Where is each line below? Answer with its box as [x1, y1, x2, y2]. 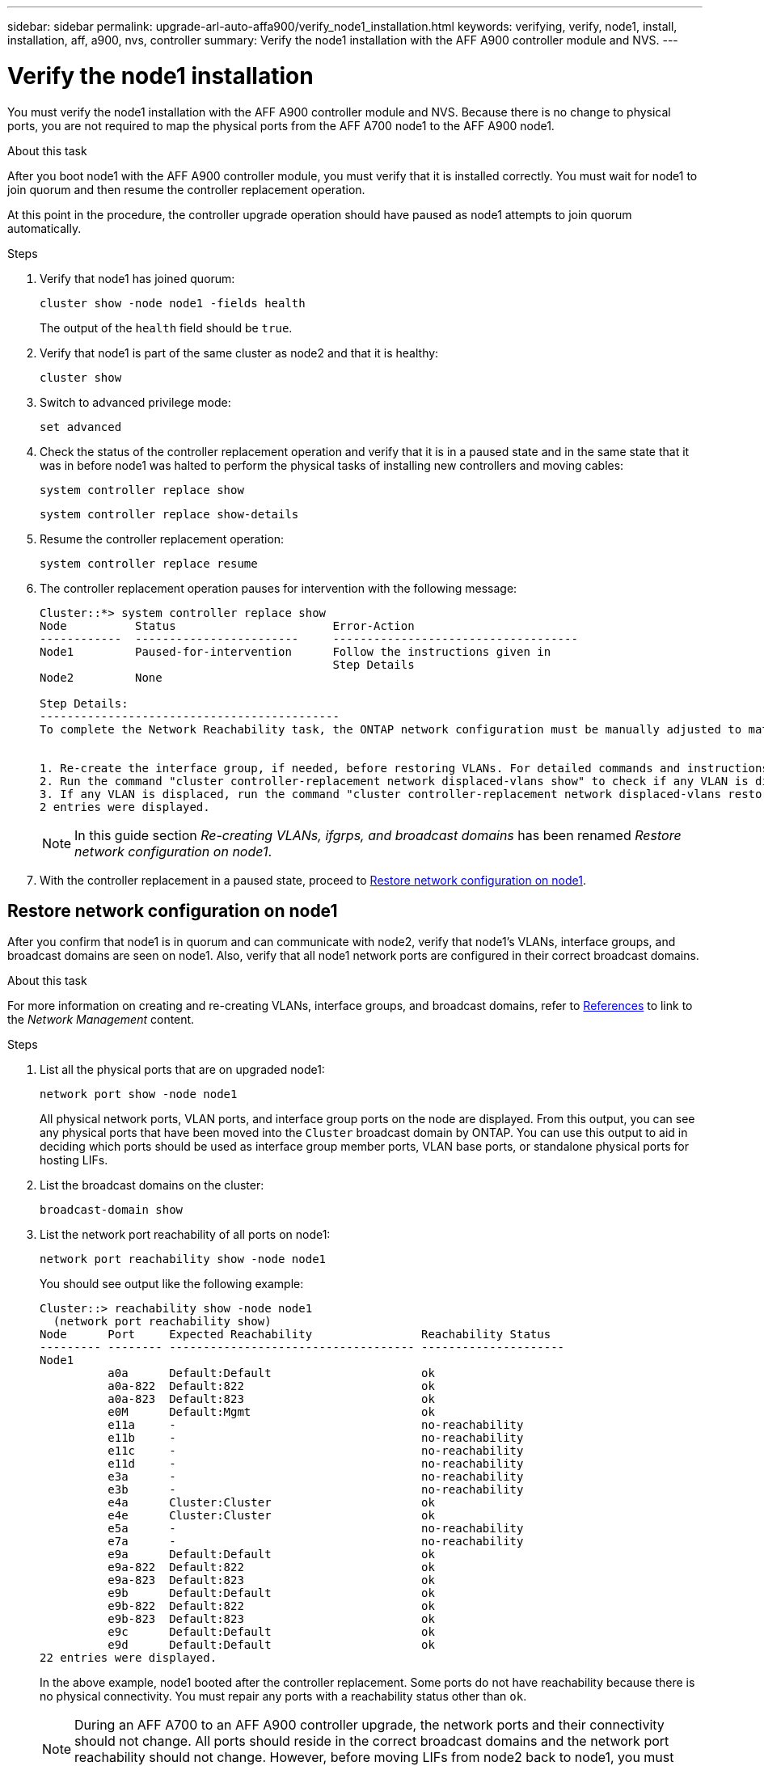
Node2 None [40, 670, 163, 684]
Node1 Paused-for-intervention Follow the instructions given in [40, 644, 551, 658]
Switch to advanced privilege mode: [40, 395, 231, 409]
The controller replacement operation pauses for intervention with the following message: [40, 581, 517, 595]
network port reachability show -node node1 [40, 1253, 327, 1266]
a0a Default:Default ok [108, 1367, 435, 1380]
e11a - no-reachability [108, 1418, 524, 1432]
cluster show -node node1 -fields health [40, 296, 306, 310]
